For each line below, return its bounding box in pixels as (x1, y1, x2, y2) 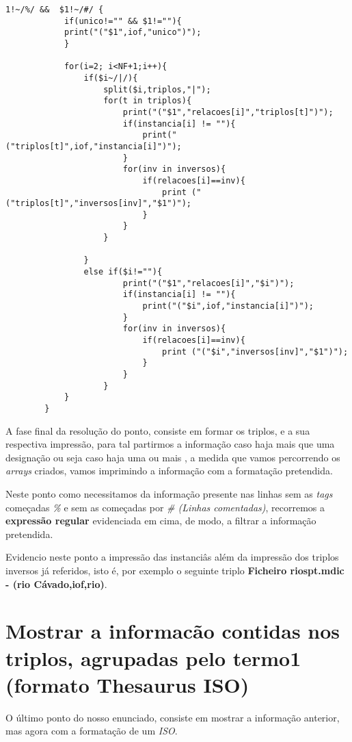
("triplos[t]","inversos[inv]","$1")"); (5, 199, 192, 209)
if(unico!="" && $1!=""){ (64, 16, 182, 26)
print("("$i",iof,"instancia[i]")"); (142, 301, 314, 311)
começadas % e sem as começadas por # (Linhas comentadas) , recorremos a (5, 500, 325, 514)
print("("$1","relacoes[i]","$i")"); (122, 278, 295, 288)
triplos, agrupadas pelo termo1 (5, 643, 301, 671)
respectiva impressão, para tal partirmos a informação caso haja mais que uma (5, 437, 335, 451)
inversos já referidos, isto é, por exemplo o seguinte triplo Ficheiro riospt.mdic (5, 563, 344, 577)
